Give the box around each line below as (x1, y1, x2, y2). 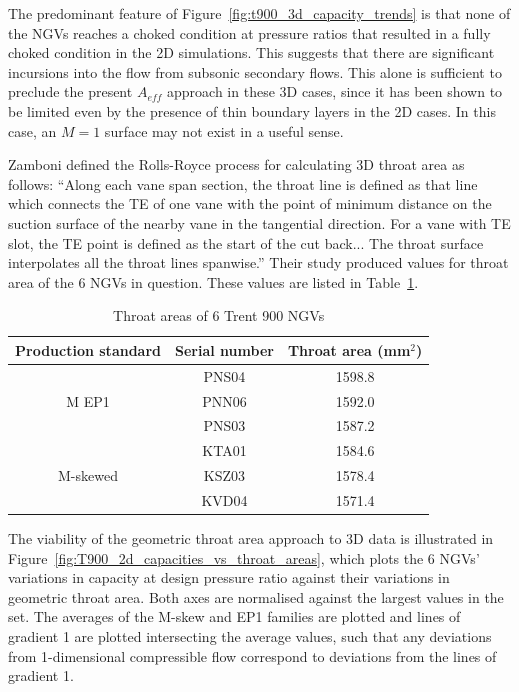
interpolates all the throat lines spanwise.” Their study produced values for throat (8, 252, 509, 273)
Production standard (15, 339, 162, 360)
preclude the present (8, 81, 133, 102)
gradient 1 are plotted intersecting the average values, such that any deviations (8, 626, 492, 647)
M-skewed (58, 465, 118, 486)
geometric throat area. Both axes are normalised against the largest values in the (8, 586, 504, 607)
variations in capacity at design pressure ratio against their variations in (8, 567, 450, 588)
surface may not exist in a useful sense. (104, 120, 344, 141)
